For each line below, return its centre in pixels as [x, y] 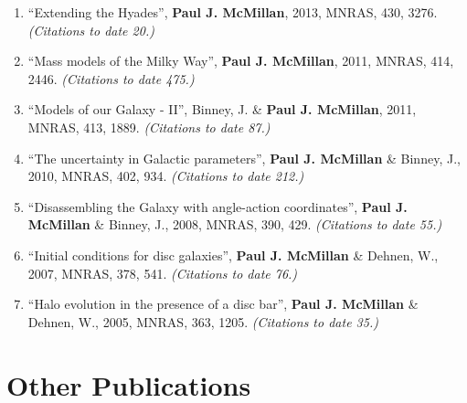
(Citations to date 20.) [91, 30]
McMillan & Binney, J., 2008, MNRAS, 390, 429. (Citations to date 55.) [235, 224]
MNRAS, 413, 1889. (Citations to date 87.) [149, 127]
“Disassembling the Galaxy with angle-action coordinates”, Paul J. [218, 206]
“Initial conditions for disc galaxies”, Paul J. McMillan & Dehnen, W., [233, 255]
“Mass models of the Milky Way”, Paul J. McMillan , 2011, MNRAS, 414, [241, 61]
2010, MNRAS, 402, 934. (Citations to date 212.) [166, 176]
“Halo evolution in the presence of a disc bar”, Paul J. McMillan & [223, 304]
